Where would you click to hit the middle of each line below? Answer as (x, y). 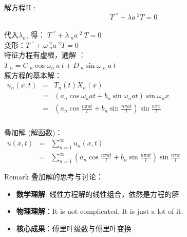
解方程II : (20, 7)
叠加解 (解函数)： (33, 132)
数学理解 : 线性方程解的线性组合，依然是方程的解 (98, 194)
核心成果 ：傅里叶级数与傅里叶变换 (74, 228)
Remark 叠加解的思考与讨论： (54, 177)
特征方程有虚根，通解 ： (45, 55)
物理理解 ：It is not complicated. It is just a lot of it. (100, 211)
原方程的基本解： (33, 75)
